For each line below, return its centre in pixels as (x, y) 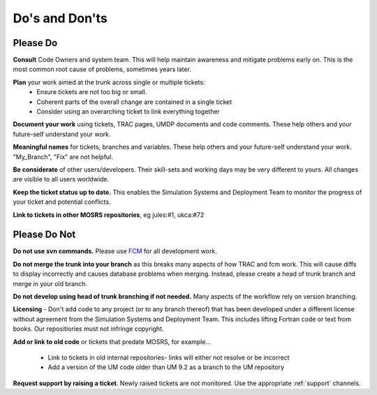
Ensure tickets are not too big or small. (92, 92)
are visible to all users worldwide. (61, 179)
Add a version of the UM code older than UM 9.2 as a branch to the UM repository (166, 367)
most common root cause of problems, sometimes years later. (102, 69)
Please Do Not (44, 235)
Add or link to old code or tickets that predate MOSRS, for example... (112, 341)
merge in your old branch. (50, 283)
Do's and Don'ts (60, 18)
